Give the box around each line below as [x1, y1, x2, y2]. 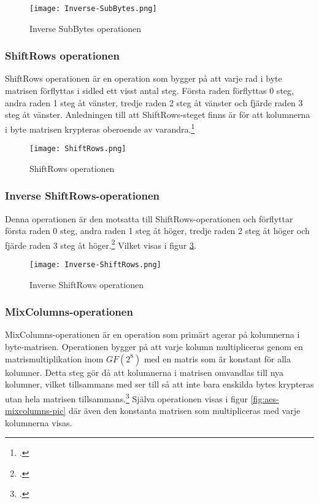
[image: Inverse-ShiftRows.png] [29, 260, 161, 269]
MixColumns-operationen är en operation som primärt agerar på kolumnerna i [5, 328, 300, 341]
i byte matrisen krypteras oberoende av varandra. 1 [5, 120, 195, 135]
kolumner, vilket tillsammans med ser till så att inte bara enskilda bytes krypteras [5, 378, 314, 391]
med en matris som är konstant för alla [144, 352, 291, 365]
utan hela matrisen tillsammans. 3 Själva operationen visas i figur [5, 390, 248, 405]
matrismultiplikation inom [5, 352, 104, 365]
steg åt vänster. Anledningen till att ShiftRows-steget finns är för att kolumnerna [5, 108, 310, 121]
